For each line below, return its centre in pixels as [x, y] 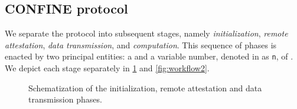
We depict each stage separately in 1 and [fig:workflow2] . [107, 68]
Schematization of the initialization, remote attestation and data [145, 87]
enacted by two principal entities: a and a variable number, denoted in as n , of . [149, 56]
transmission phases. [65, 99]
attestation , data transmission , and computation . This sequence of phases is [141, 44]
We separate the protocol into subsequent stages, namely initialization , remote [146, 33]
